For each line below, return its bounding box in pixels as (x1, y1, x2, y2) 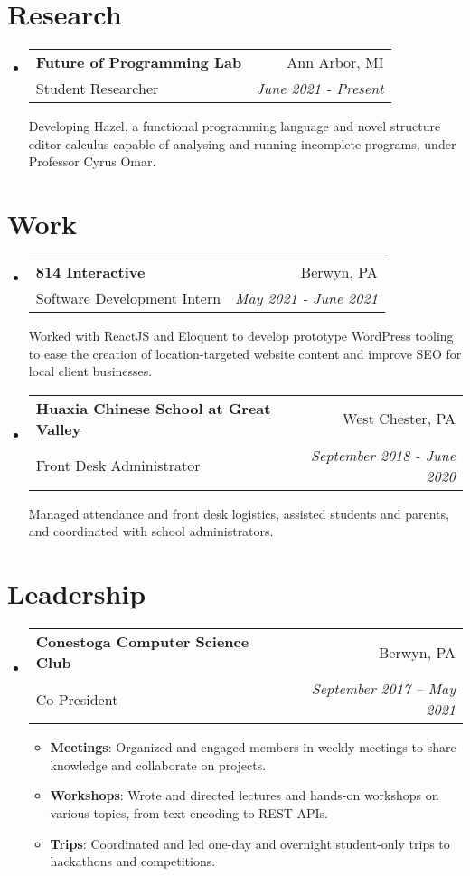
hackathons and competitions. (50, 852, 216, 871)
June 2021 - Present (256, 78, 384, 99)
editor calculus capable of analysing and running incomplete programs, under (28, 134, 456, 153)
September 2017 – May (311, 678, 456, 700)
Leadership (7, 575, 146, 612)
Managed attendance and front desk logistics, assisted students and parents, (28, 504, 449, 523)
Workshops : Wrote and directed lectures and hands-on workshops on (50, 786, 439, 805)
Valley (35, 418, 81, 439)
